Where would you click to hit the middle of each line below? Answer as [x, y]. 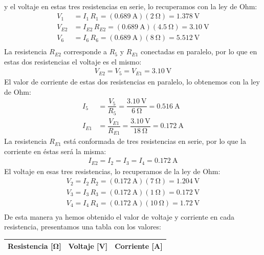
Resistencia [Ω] [35, 246]
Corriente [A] [139, 246]
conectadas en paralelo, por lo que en [199, 51]
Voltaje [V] [88, 246]
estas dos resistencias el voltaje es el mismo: [73, 61]
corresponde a [85, 51]
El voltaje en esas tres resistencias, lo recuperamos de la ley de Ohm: [112, 171]
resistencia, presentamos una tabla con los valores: [83, 227]
